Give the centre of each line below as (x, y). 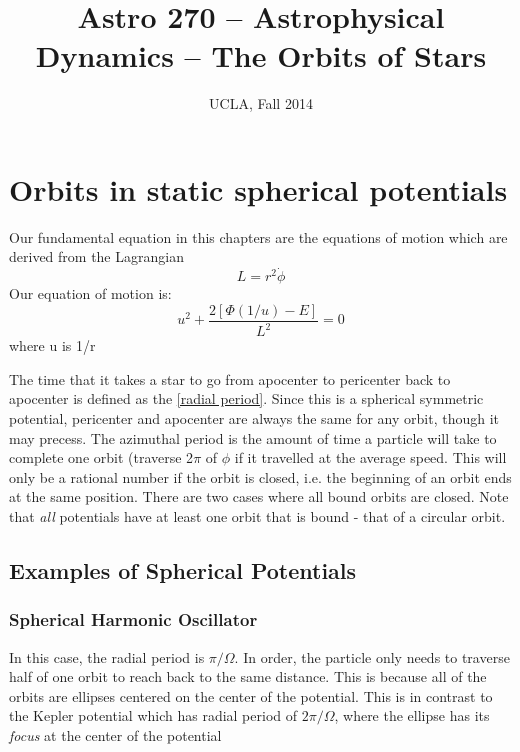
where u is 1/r (52, 345)
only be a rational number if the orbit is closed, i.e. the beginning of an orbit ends (260, 476)
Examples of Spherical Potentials (183, 569)
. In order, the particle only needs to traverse (372, 656)
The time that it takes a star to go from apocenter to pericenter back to (230, 378)
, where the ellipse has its (412, 715)
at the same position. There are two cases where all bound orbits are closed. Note (259, 496)
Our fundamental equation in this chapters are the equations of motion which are (258, 236)
